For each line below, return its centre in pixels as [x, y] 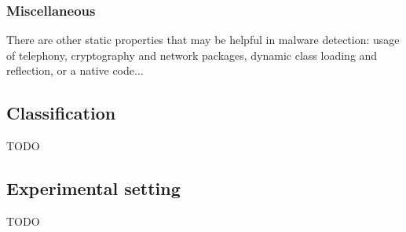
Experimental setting [93, 188]
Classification [61, 113]
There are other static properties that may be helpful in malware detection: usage [203, 40]
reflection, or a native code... [75, 70]
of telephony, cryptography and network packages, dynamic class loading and [192, 55]
